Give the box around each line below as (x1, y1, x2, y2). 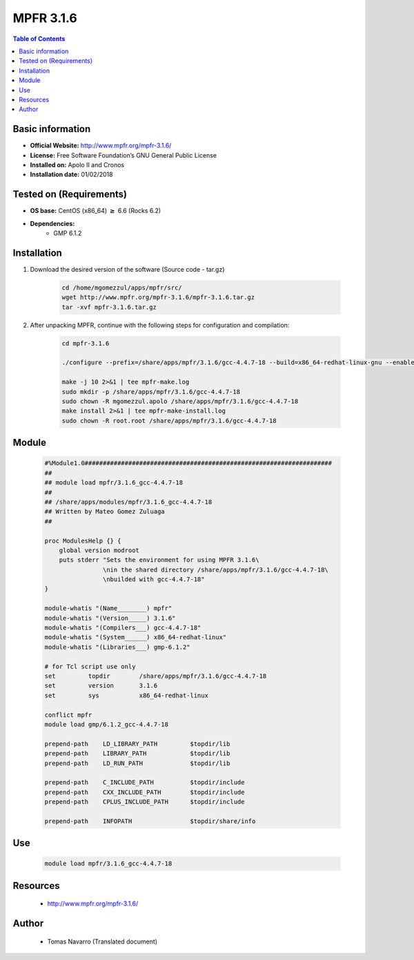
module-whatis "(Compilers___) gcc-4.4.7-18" (44, 624, 201, 632)
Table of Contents (12, 35, 66, 43)
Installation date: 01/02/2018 (30, 170, 113, 179)
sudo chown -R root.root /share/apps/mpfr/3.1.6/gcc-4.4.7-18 (61, 417, 277, 424)
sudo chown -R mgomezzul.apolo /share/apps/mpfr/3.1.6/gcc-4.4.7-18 (61, 397, 299, 406)
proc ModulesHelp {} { (44, 536, 121, 545)
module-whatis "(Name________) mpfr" (44, 605, 172, 612)
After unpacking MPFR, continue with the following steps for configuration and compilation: (30, 321, 290, 329)
